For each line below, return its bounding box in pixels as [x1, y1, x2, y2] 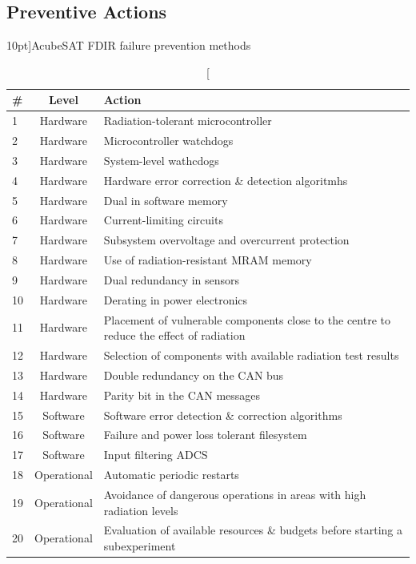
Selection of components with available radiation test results [103, 347, 399, 364]
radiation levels [103, 502, 178, 518]
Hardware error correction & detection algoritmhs [103, 171, 348, 188]
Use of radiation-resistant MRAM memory [103, 252, 312, 268]
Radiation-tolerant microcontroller [103, 112, 272, 129]
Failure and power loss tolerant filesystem [103, 426, 307, 443]
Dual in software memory [103, 191, 228, 208]
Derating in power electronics [103, 291, 248, 308]
